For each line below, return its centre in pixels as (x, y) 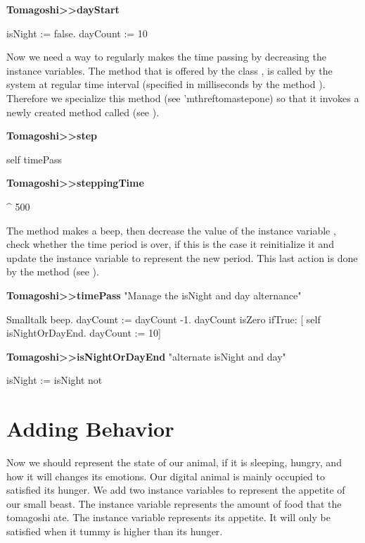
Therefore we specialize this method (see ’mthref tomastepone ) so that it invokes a (183, 98)
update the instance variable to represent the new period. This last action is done (182, 257)
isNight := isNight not (55, 380)
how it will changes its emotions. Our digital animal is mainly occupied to (166, 476)
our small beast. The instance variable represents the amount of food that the (174, 503)
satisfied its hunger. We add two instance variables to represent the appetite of (176, 490)
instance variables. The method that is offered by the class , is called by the (169, 70)
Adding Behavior (90, 429)
